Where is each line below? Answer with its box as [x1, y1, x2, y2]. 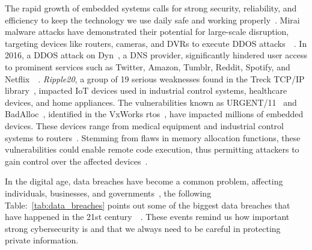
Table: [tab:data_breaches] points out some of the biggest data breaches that [5, 198, 290, 211]
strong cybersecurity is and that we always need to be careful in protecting [5, 222, 281, 234]
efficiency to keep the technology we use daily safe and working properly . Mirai [5, 13, 300, 26]
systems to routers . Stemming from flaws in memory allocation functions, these [5, 131, 301, 144]
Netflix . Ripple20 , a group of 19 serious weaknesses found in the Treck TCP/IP [5, 72, 305, 85]
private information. [5, 234, 79, 246]
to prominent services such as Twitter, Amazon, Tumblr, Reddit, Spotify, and [5, 60, 290, 73]
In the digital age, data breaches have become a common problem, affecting [5, 175, 283, 187]
